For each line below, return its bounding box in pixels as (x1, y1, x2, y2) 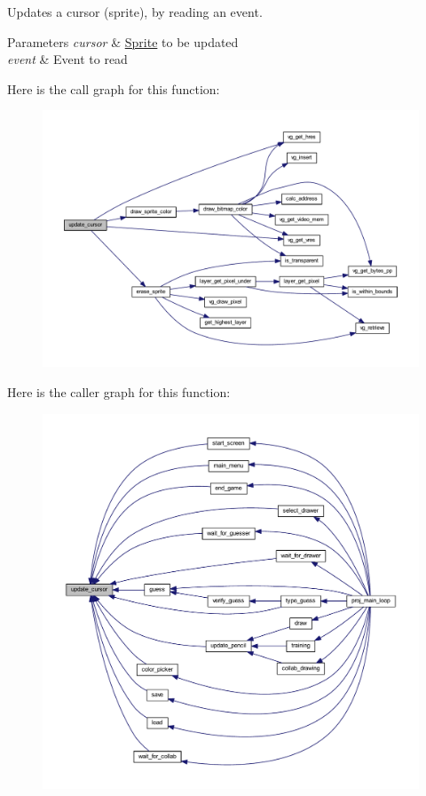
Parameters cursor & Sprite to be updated (7, 32, 239, 51)
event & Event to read (7, 50, 128, 68)
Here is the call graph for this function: (7, 79, 220, 98)
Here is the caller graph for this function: (7, 382, 231, 401)
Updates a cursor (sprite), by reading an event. (7, 3, 263, 20)
